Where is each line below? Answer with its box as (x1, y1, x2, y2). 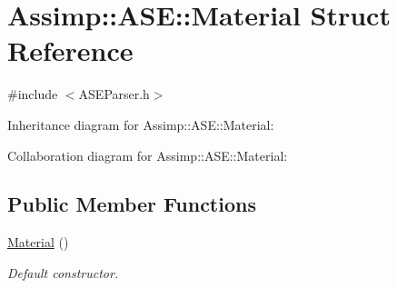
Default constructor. (7, 263, 119, 282)
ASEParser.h (78, 84, 150, 104)
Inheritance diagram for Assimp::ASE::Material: (7, 114, 274, 134)
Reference (7, 32, 134, 69)
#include (7, 84, 58, 104)
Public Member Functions (7, 190, 256, 218)
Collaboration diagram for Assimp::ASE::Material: (7, 145, 288, 164)
